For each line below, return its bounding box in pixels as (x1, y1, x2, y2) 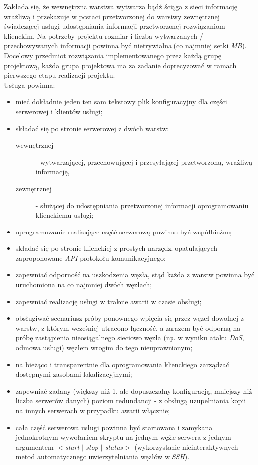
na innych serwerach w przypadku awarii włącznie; (15, 405, 170, 415)
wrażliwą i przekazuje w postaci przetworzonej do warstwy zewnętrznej (4, 11, 220, 21)
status (105, 441, 123, 452)
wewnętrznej (15, 140, 54, 150)
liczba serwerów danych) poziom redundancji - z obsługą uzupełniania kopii (15, 395, 246, 406)
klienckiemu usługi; (35, 210, 94, 220)
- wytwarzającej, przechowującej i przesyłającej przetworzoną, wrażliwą (35, 156, 253, 167)
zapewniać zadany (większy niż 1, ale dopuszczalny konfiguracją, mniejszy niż (15, 385, 252, 396)
